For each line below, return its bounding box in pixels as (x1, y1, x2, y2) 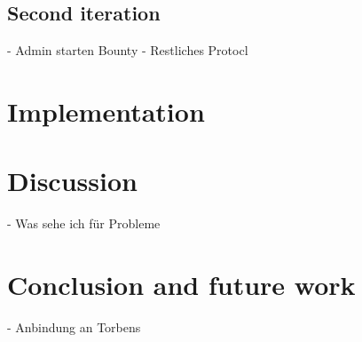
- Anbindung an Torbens (7, 318, 141, 337)
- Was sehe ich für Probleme (7, 214, 161, 233)
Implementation (7, 92, 205, 129)
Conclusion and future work (7, 266, 356, 303)
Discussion (7, 163, 138, 199)
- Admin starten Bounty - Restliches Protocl (7, 41, 248, 60)
